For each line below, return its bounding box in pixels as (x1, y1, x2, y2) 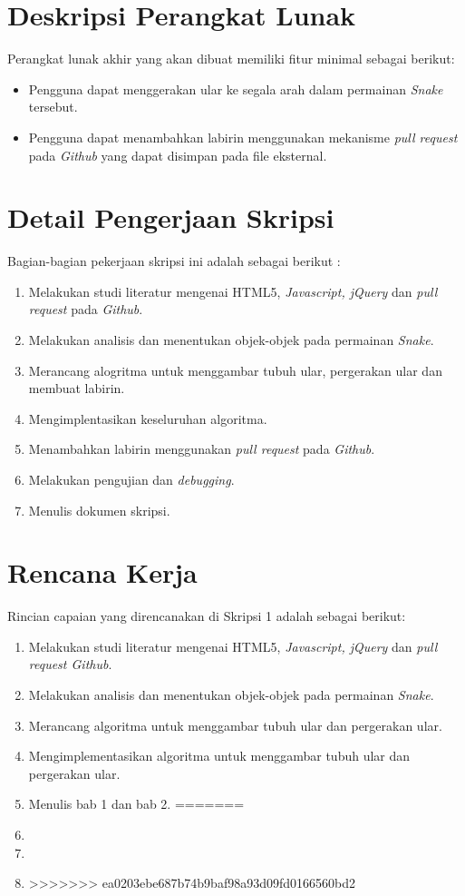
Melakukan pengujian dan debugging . (28, 469, 235, 488)
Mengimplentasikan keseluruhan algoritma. (28, 409, 267, 428)
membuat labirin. (28, 379, 125, 398)
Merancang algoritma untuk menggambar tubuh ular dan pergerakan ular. (28, 715, 442, 734)
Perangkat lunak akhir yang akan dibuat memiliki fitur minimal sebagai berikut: (7, 49, 455, 68)
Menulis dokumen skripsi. (28, 500, 170, 519)
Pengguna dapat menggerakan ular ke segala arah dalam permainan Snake (28, 79, 443, 98)
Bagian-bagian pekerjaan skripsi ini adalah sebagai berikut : (7, 251, 341, 271)
